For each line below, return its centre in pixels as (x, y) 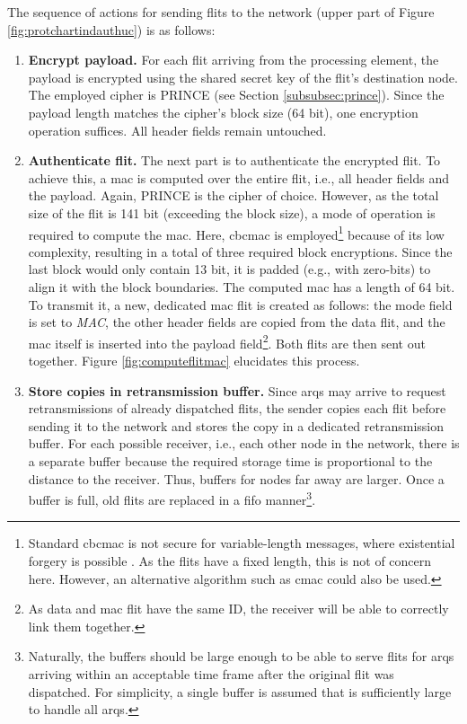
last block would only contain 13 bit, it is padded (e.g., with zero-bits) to (229, 269)
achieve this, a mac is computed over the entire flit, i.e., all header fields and (238, 177)
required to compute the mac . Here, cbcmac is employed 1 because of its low (236, 233)
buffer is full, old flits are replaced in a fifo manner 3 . (172, 498)
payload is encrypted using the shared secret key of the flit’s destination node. (243, 77)
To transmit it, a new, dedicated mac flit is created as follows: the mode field (240, 304)
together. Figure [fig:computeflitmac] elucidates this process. (194, 360)
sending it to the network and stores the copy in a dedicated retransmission (236, 425)
